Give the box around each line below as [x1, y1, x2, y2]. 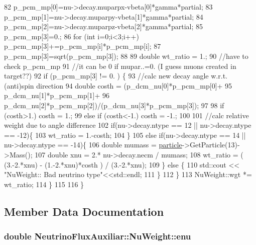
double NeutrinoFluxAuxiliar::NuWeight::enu [4, 229, 191, 242]
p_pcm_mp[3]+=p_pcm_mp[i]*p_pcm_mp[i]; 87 [4, 41, 161, 51]
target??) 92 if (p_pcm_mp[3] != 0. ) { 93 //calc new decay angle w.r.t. [4, 70, 227, 81]
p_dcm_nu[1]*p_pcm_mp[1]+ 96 [4, 90, 110, 101]
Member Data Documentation [4, 203, 164, 219]
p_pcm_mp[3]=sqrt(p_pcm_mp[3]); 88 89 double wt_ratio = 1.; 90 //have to [4, 50, 248, 61]
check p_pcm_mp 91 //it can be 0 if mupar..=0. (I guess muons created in [4, 60, 236, 71]
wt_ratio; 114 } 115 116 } [4, 179, 84, 189]
